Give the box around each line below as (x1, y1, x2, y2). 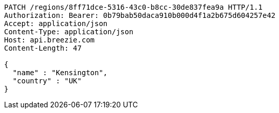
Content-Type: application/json (4, 28, 133, 36)
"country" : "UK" (12, 77, 82, 85)
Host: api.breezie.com (4, 36, 95, 44)
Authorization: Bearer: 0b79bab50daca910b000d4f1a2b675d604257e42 (4, 11, 276, 19)
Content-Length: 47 (4, 44, 82, 52)
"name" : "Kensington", (12, 69, 108, 77)
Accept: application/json (4, 19, 108, 28)
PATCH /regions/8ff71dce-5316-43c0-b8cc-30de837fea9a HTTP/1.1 (4, 3, 263, 11)
